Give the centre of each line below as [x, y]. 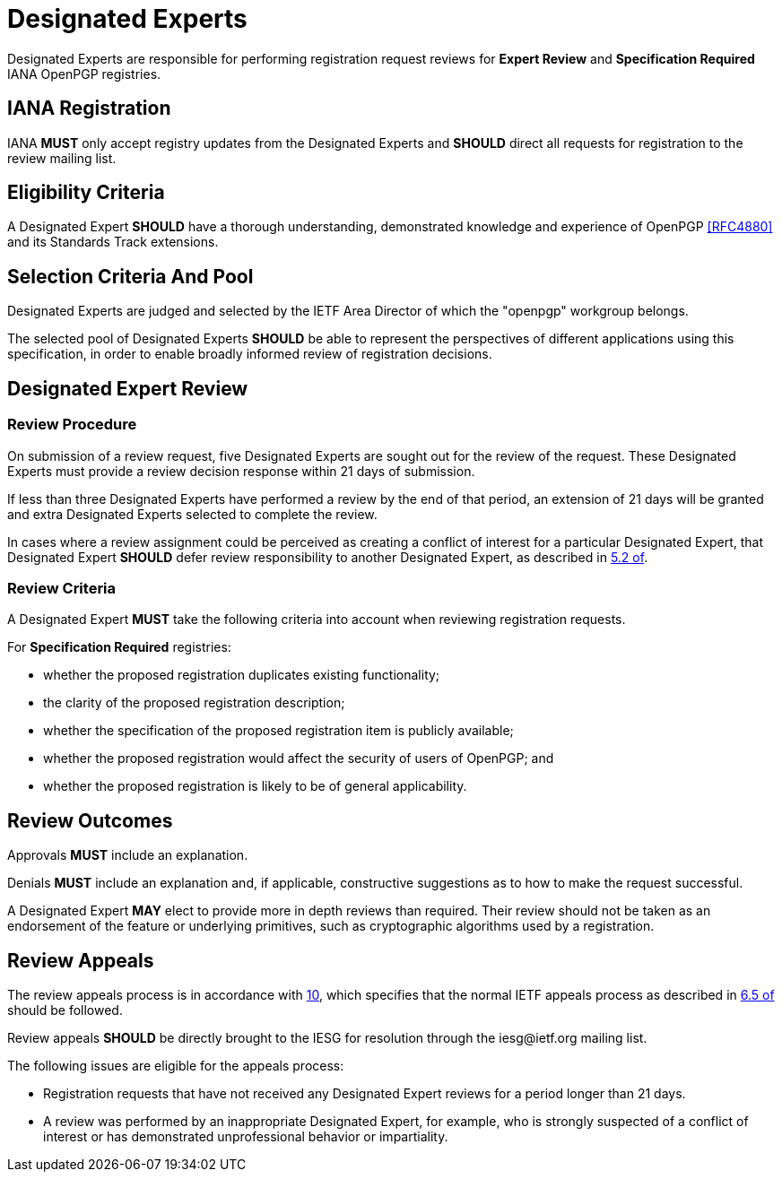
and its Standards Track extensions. [113, 242]
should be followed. [65, 1010]
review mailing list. [62, 158]
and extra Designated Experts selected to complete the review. [192, 514]
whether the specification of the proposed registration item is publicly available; [278, 731]
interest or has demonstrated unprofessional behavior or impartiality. [246, 1136]
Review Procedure [72, 425]
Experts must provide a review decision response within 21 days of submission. [241, 471]
